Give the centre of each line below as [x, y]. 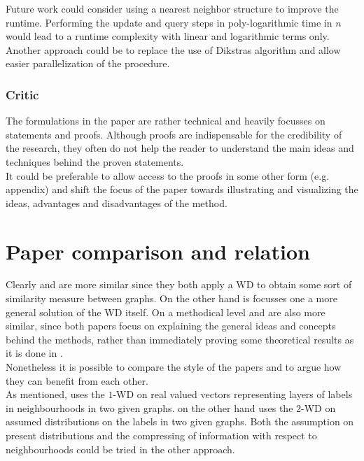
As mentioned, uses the [55, 394]
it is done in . [34, 353]
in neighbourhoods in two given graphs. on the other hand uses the [149, 407]
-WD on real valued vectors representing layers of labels [233, 394]
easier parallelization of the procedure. [88, 63]
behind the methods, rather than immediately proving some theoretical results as [180, 339]
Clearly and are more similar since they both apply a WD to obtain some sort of [179, 284]
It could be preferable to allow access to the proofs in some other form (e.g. [168, 175]
